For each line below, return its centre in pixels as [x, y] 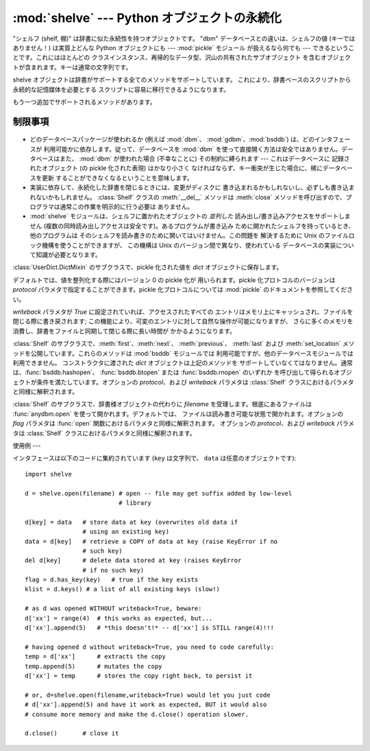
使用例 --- [27, 446]
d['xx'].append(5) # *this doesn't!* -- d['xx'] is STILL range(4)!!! [149, 628]
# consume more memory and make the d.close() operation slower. [137, 714]
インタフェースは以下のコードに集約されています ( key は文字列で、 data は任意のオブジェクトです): [155, 458]
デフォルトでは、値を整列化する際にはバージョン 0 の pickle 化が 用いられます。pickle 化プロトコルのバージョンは [174, 280]
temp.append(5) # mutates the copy [94, 666]
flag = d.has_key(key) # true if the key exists [112, 580]
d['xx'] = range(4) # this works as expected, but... [119, 618]
